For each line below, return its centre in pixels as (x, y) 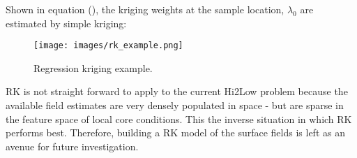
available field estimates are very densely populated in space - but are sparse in (175, 105)
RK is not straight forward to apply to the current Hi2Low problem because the (177, 91)
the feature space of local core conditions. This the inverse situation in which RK (179, 118)
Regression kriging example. (93, 67)
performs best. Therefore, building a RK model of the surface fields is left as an (175, 132)
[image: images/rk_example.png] (108, 46)
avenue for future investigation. (72, 146)
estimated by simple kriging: (66, 23)
